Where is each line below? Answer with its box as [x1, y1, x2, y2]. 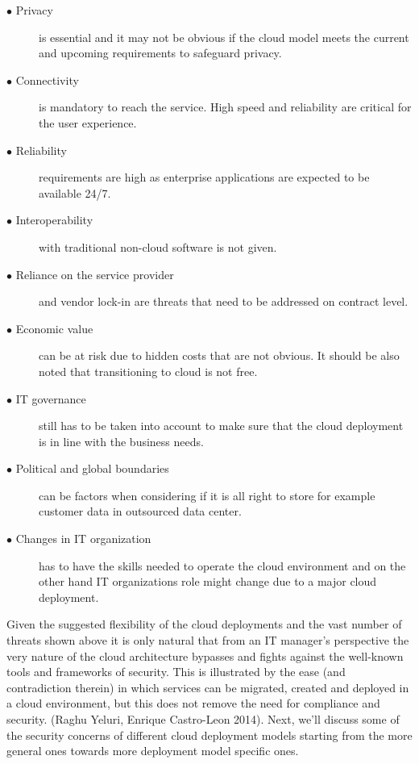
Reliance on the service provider [15, 265, 174, 282]
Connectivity [15, 71, 79, 88]
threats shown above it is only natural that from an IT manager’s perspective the [6, 632, 409, 649]
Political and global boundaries [15, 460, 169, 477]
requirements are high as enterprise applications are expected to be [39, 169, 370, 186]
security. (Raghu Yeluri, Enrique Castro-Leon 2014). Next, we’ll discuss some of [6, 711, 400, 727]
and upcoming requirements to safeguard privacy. [39, 44, 282, 61]
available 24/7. [39, 184, 111, 201]
